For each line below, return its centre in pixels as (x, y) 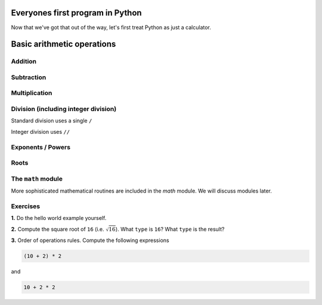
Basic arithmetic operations (64, 44)
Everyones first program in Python (77, 13)
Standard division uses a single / (52, 121)
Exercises (26, 206)
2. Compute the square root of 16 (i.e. (58, 229)
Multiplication (32, 93)
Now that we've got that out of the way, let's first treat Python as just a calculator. (111, 27)
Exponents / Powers (41, 147)
